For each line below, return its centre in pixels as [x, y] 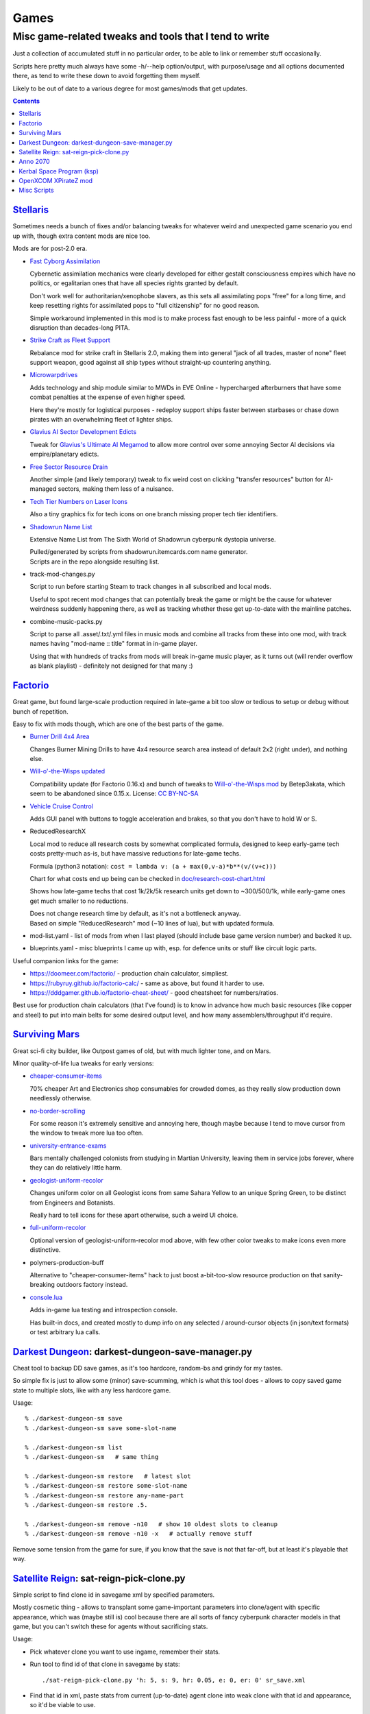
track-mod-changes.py [62, 574]
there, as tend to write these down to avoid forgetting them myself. [107, 76]
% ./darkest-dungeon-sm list [74, 1447]
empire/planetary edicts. [64, 454]
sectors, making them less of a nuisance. [116, 489]
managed [43, 489]
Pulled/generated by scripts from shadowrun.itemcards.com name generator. [139, 552]
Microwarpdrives [54, 375]
